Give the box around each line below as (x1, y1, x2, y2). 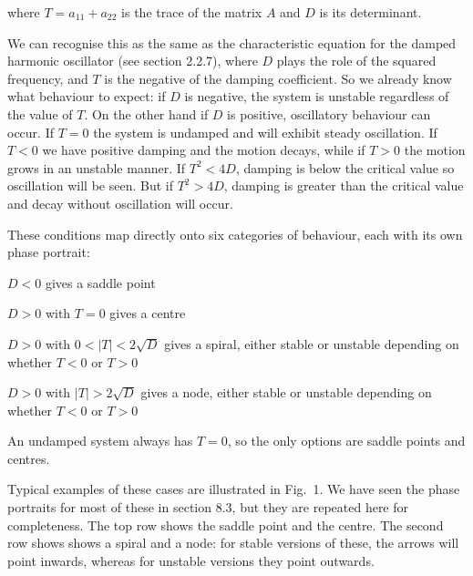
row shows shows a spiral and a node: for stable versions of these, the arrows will (7, 533, 459, 552)
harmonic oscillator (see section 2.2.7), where (7, 51, 258, 70)
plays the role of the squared (276, 51, 437, 70)
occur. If (7, 122, 54, 141)
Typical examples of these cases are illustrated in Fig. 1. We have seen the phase (7, 479, 460, 499)
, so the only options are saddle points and (227, 431, 466, 450)
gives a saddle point (45, 273, 156, 292)
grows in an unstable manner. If (7, 158, 186, 177)
